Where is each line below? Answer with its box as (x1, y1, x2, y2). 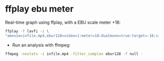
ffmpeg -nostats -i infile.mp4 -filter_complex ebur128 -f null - (5, 51, 143, 56)
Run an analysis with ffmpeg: (12, 42, 71, 48)
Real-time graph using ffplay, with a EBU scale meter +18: (5, 19, 121, 25)
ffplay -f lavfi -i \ (5, 29, 49, 33)
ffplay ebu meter (5, 3, 74, 15)
